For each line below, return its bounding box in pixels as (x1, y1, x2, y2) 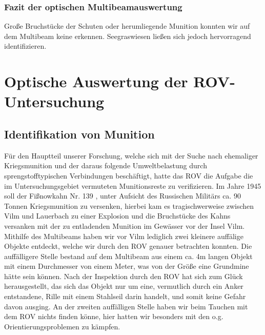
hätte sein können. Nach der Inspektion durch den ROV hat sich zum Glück (4, 270, 243, 281)
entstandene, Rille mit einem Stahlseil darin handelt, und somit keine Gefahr (4, 291, 246, 302)
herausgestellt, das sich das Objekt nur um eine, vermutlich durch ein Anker (4, 281, 243, 291)
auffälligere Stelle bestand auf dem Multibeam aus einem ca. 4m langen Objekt (4, 250, 253, 261)
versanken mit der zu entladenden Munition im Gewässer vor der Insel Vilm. (4, 220, 245, 231)
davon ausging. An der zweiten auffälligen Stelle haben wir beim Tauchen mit (4, 301, 248, 311)
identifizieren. (4, 41, 47, 51)
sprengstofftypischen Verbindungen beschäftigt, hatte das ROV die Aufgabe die (4, 170, 253, 181)
